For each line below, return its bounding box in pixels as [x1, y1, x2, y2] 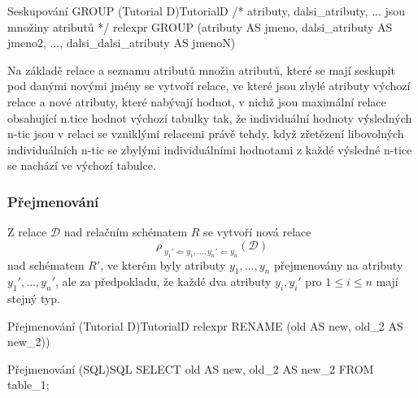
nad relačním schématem [63, 223, 188, 240]
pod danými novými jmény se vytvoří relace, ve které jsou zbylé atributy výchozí [7, 77, 411, 94]
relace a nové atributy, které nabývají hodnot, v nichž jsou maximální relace [7, 93, 386, 110]
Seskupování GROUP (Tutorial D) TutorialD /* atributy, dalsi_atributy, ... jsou [7, 2, 406, 19]
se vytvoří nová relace [203, 223, 311, 240]
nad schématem [7, 256, 85, 273]
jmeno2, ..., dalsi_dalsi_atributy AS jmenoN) [7, 34, 236, 51]
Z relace [7, 223, 47, 240]
